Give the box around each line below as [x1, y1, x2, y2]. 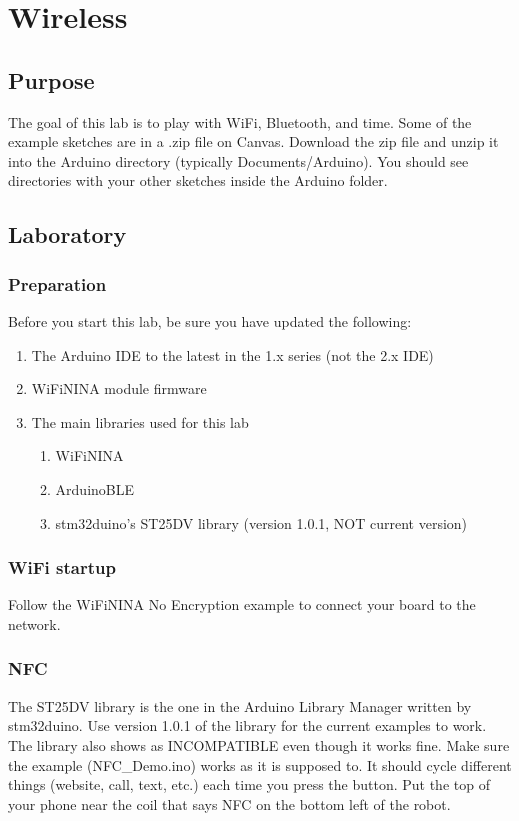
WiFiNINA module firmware [31, 378, 207, 399]
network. [8, 613, 61, 634]
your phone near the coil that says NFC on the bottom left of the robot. [8, 793, 451, 814]
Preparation [8, 271, 107, 296]
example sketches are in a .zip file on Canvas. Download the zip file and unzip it [8, 131, 499, 152]
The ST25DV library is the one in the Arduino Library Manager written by [8, 695, 472, 716]
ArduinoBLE [55, 478, 135, 499]
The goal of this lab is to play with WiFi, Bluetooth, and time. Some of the [8, 111, 472, 132]
